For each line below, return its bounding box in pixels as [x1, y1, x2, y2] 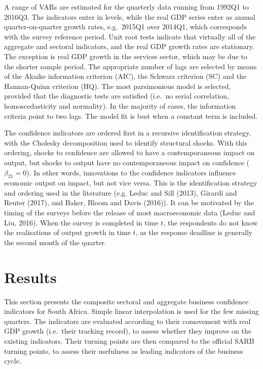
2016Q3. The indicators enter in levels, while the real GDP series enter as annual [4, 11, 255, 22]
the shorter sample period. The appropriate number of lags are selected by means [4, 61, 257, 71]
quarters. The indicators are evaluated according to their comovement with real [4, 315, 251, 326]
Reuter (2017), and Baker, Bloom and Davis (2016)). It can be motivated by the [4, 197, 254, 208]
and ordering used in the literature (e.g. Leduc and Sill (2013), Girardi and [4, 187, 237, 198]
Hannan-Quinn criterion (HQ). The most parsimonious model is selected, [4, 80, 231, 91]
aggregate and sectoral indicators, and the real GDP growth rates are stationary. [4, 41, 255, 52]
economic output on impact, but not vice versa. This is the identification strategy [4, 177, 257, 188]
